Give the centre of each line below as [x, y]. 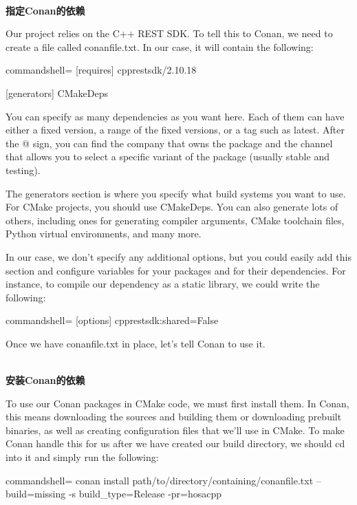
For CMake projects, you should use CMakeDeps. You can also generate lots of [172, 207]
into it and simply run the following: [82, 457]
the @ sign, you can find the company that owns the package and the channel [169, 143]
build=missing [36, 494]
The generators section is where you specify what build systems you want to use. [176, 193]
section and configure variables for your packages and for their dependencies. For [176, 270]
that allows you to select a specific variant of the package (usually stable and [167, 157]
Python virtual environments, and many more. [104, 234]
